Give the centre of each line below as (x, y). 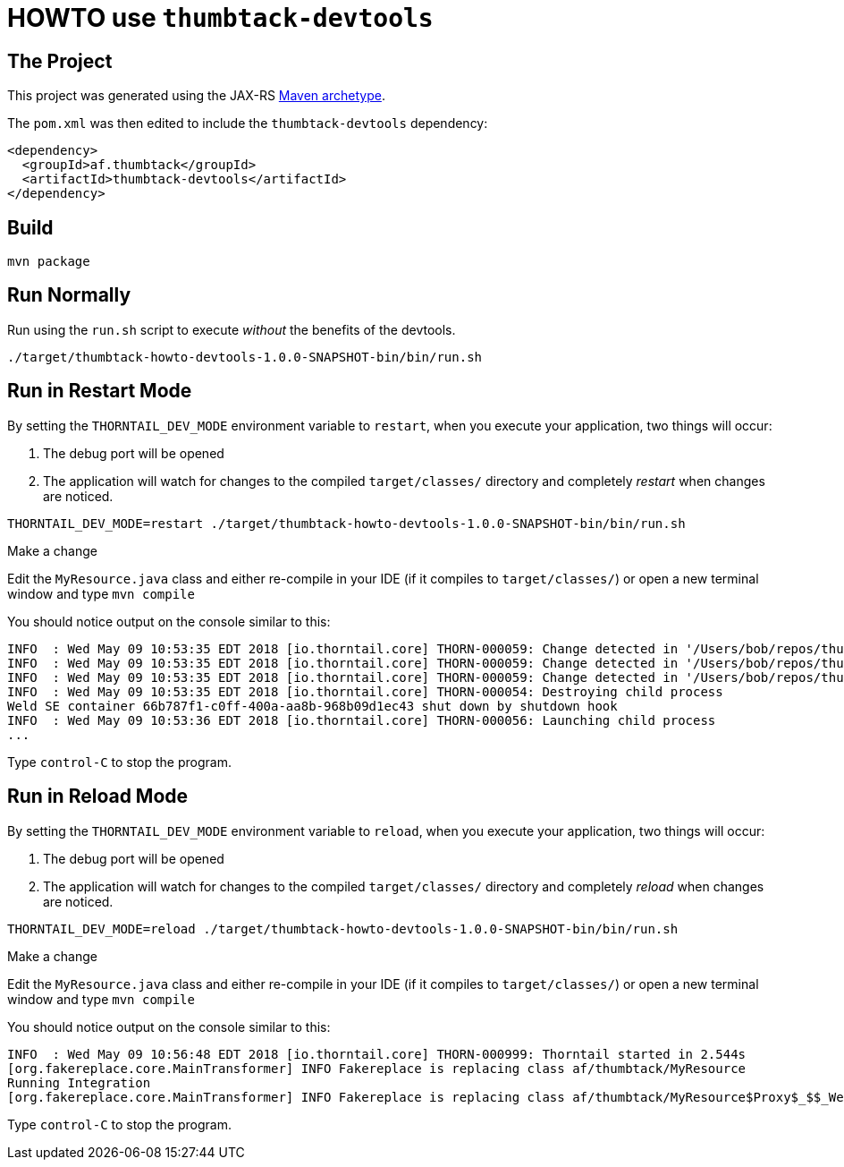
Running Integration (79, 1082)
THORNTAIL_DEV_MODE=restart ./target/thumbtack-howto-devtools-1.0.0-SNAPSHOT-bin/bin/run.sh (346, 523)
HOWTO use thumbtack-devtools (220, 18)
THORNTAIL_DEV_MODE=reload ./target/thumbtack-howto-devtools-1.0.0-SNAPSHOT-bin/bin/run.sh (343, 928)
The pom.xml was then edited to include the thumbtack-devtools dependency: (248, 124)
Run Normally (69, 295)
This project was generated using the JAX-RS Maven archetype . (196, 96)
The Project (60, 61)
